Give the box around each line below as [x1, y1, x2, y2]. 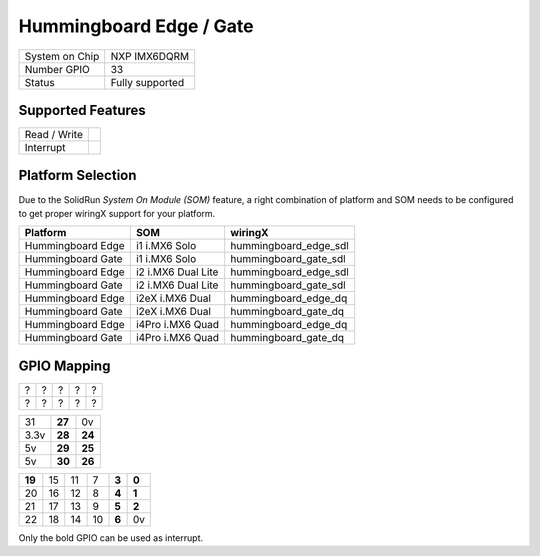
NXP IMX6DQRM [110, 49, 190, 63]
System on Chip [24, 49, 100, 63]
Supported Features [18, 101, 147, 119]
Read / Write [24, 128, 84, 142]
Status [24, 75, 55, 89]
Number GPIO [24, 62, 90, 76]
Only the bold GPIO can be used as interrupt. [18, 531, 204, 544]
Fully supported [110, 75, 185, 89]
